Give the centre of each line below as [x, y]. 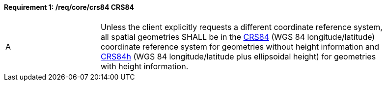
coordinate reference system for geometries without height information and [240, 46]
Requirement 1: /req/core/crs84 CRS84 [69, 7]
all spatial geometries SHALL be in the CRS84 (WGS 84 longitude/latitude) [238, 37]
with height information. [145, 66]
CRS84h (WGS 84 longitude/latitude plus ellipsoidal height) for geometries [238, 56]
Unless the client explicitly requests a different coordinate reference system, [242, 27]
